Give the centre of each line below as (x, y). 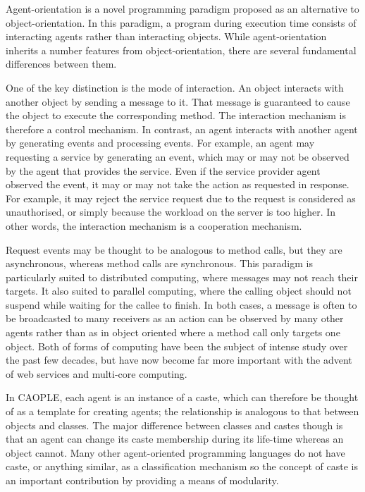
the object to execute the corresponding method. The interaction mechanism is (176, 115)
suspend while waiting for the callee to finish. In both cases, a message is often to (181, 304)
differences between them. (61, 64)
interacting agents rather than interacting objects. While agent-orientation (166, 36)
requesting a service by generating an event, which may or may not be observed (178, 156)
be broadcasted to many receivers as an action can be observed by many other (175, 318)
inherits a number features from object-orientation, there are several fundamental (181, 50)
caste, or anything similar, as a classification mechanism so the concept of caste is (182, 466)
